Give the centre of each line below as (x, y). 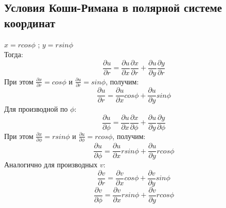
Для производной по (36, 109)
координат (30, 22)
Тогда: (14, 54)
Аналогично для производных (51, 164)
